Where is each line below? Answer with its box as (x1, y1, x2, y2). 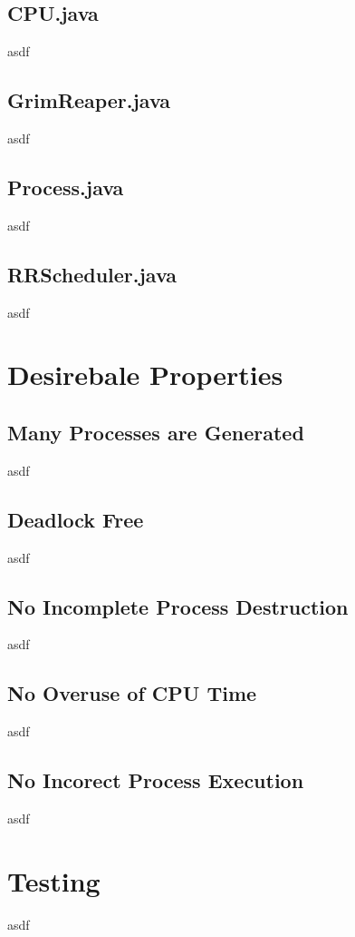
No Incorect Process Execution (7, 766, 304, 794)
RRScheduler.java (7, 260, 177, 288)
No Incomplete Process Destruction (7, 592, 349, 620)
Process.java (7, 173, 124, 201)
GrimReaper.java (7, 86, 171, 114)
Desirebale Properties (7, 356, 283, 393)
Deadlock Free (7, 505, 144, 533)
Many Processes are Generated (7, 418, 304, 446)
